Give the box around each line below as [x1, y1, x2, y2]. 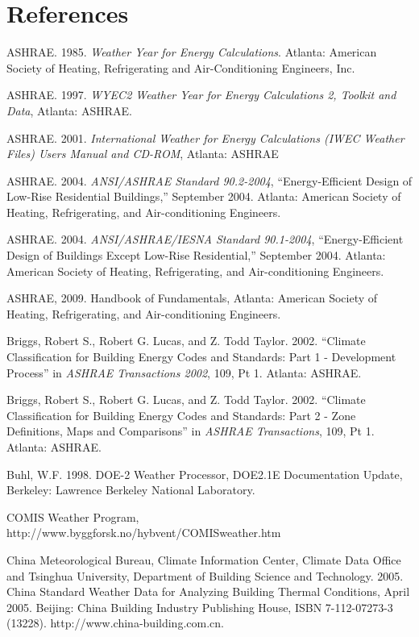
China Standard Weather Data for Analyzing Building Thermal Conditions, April [6, 583, 410, 600]
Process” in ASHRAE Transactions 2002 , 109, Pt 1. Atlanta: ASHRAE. [6, 364, 362, 381]
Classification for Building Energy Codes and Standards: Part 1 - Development [6, 348, 396, 365]
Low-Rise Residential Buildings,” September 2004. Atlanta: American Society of [6, 188, 401, 205]
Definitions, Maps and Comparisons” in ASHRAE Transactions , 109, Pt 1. [6, 423, 375, 439]
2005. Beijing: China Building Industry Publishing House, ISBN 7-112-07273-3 [6, 598, 393, 615]
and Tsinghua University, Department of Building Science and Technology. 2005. [6, 567, 404, 584]
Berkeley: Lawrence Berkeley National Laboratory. [6, 481, 255, 498]
